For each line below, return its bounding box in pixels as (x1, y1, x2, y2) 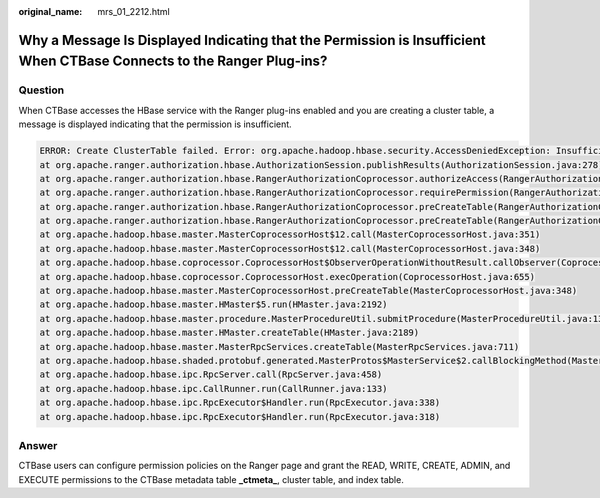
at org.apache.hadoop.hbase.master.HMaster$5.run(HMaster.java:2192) (39, 299, 388, 310)
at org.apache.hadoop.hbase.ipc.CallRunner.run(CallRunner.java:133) (39, 383, 388, 394)
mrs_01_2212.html (97, 6, 170, 17)
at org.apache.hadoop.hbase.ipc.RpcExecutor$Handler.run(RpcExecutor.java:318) (39, 411, 441, 422)
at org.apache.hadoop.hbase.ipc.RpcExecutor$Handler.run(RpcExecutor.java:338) (39, 397, 441, 409)
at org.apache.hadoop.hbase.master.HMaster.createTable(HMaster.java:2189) (39, 327, 420, 339)
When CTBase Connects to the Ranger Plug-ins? (18, 53, 328, 70)
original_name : (18, 6, 83, 17)
